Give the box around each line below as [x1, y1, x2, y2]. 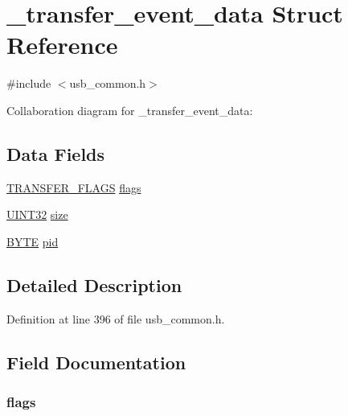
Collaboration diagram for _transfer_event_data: [6, 101, 253, 118]
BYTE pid [6, 233, 59, 249]
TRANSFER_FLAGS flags [6, 179, 141, 196]
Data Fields [6, 141, 105, 166]
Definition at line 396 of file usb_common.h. [6, 310, 225, 327]
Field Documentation [6, 349, 186, 374]
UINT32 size [6, 206, 68, 223]
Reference [6, 28, 118, 61]
